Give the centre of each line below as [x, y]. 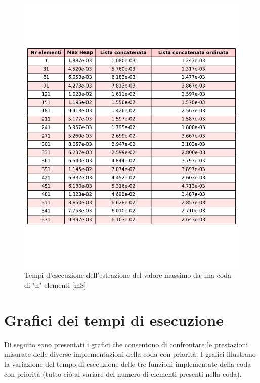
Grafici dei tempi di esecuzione [114, 320]
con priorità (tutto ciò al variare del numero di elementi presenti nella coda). [123, 374]
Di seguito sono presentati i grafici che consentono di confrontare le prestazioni [126, 344]
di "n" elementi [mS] [55, 285]
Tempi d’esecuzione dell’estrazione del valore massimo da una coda [128, 275]
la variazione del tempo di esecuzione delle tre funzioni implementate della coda [128, 364]
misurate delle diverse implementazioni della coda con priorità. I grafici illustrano [130, 354]
